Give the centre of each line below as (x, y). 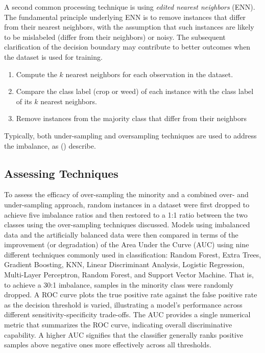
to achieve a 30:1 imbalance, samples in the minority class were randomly (119, 284)
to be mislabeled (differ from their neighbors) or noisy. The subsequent (115, 37)
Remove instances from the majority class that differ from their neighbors (131, 118)
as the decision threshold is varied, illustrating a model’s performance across (123, 304)
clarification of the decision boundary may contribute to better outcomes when (127, 47)
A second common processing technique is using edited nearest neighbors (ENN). (130, 7)
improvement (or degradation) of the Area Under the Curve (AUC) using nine (127, 244)
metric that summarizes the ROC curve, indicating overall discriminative (118, 325)
